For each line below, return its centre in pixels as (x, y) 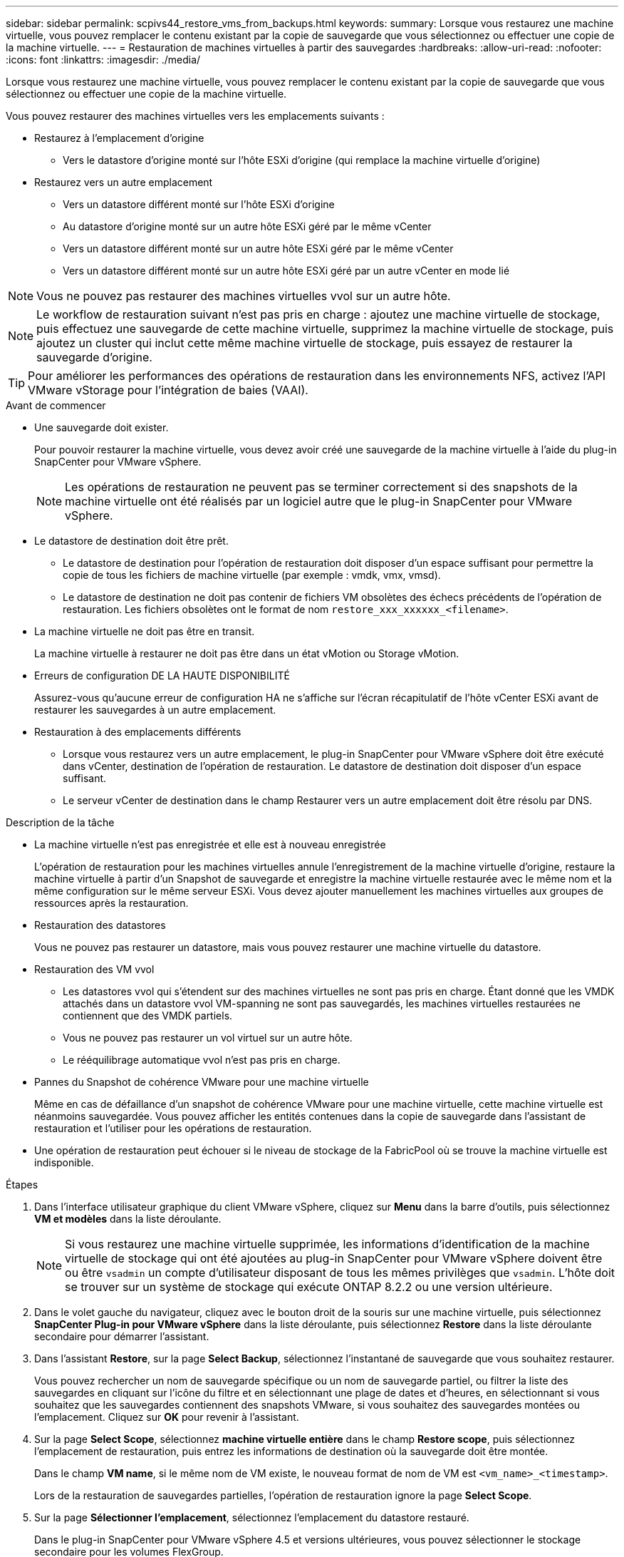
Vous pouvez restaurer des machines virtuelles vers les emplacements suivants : (195, 116)
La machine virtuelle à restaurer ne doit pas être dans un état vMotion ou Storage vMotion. (247, 653)
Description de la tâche (60, 822)
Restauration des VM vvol (94, 969)
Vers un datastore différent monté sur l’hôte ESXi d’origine (199, 204)
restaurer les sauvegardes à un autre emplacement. (155, 710)
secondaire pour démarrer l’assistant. (122, 1336)
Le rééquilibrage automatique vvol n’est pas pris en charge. (202, 1060)
